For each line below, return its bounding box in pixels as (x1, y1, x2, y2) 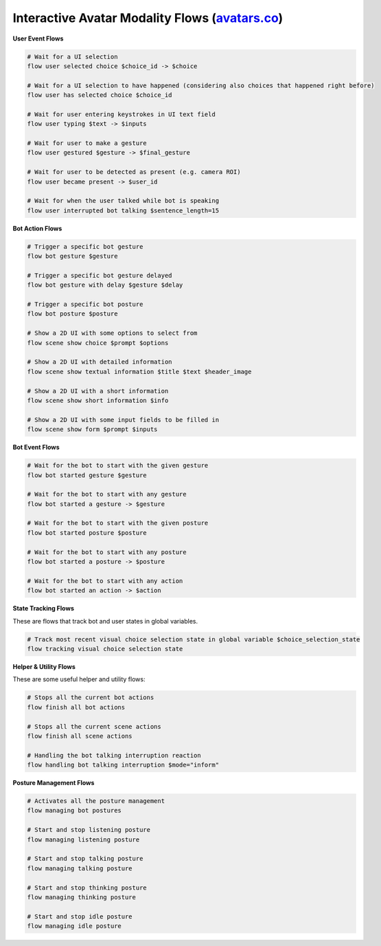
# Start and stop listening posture (27, 826, 151, 834)
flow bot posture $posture (27, 310, 118, 318)
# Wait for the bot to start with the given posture (27, 519, 209, 527)
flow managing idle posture (27, 922, 122, 930)
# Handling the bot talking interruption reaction (27, 751, 202, 759)
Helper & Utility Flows (12, 662, 76, 670)
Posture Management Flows (12, 779, 95, 787)
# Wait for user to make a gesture (27, 140, 147, 147)
